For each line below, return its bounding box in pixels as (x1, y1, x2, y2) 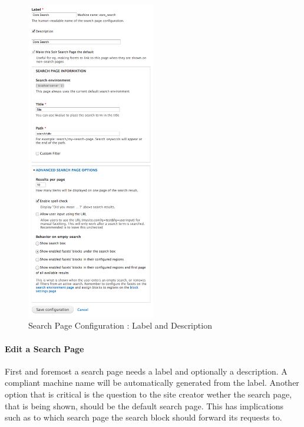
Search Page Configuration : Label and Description (28, 319, 212, 332)
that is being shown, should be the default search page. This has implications (5, 399, 284, 412)
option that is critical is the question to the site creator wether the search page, (5, 388, 292, 400)
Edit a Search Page (5, 342, 84, 355)
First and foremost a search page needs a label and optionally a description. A (5, 365, 288, 377)
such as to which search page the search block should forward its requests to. (5, 411, 282, 423)
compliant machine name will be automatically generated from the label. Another (5, 376, 299, 389)
